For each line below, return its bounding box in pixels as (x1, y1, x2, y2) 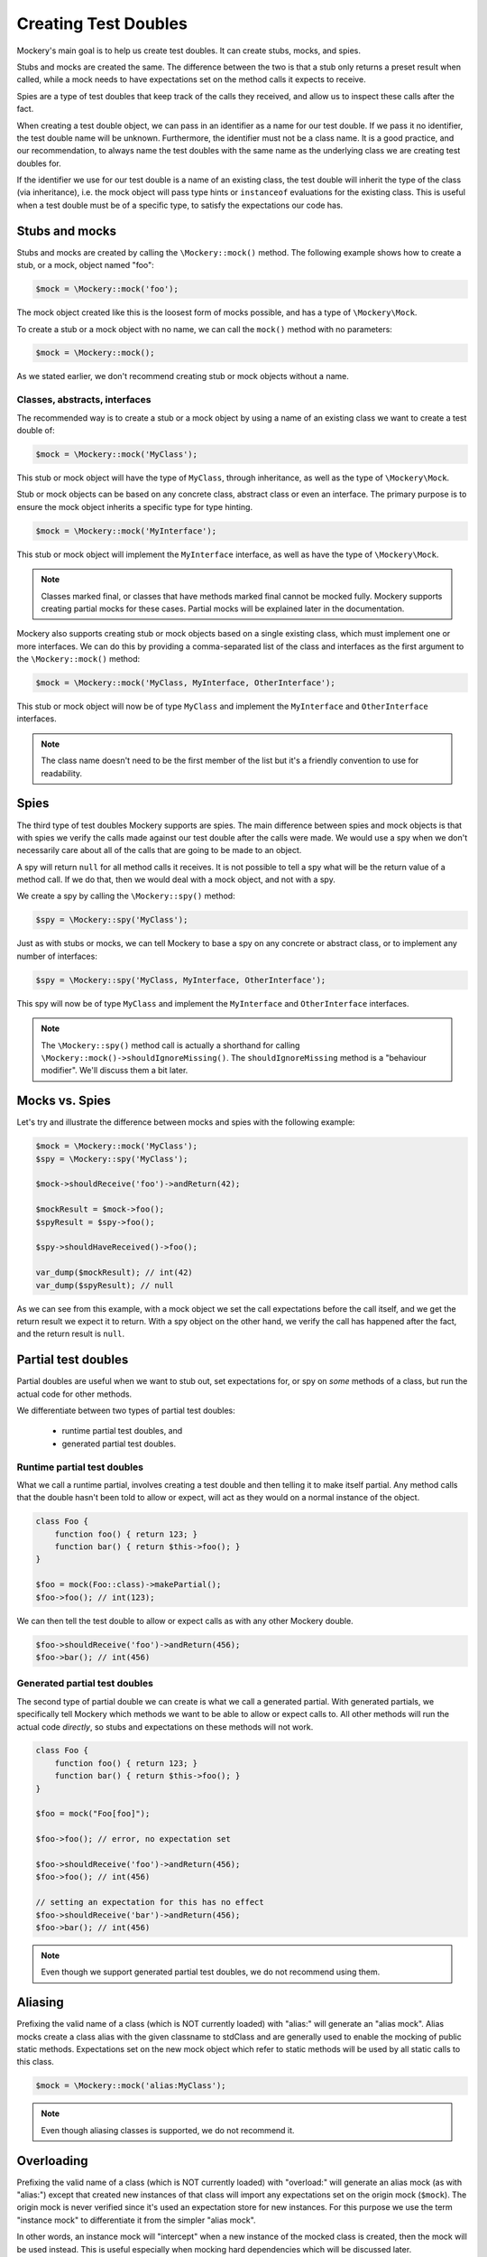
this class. (16, 2057, 54, 2067)
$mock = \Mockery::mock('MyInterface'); (35, 525, 216, 536)
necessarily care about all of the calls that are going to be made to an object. (16, 845, 302, 856)
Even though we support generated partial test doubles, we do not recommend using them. (41, 1966, 381, 1977)
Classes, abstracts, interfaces (16, 394, 152, 406)
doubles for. (16, 158, 62, 169)
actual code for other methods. (16, 1389, 133, 1399)
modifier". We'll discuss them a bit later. (41, 1065, 188, 1076)
